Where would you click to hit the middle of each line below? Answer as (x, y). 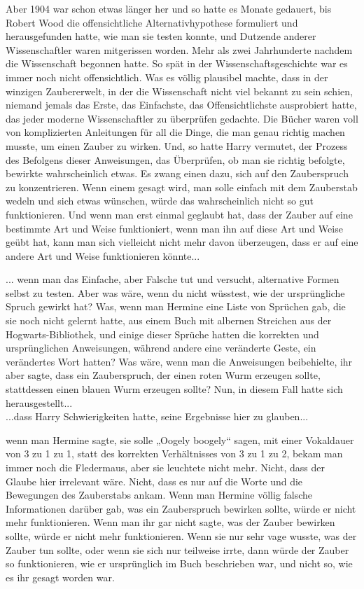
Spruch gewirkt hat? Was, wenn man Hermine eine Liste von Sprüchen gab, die (176, 306)
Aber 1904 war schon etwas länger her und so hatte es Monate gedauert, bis (169, 8)
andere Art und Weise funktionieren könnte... (103, 255)
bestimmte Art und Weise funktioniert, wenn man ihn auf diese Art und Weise (174, 228)
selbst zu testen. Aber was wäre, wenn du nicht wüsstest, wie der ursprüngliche (175, 292)
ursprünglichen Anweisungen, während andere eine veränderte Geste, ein (161, 348)
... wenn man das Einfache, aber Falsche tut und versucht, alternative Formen (173, 279)
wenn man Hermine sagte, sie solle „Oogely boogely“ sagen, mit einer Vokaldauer (180, 439)
